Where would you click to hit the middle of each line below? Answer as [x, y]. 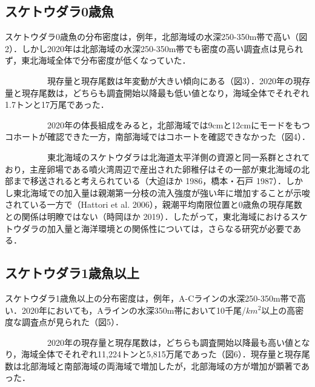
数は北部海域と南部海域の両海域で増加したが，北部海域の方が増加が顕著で [153, 365]
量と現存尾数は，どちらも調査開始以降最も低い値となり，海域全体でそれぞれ [157, 92]
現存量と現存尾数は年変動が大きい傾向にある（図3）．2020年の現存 [178, 80]
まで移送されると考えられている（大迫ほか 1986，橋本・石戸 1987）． [149, 181]
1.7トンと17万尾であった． [57, 104]
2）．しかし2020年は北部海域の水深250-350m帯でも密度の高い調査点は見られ [154, 48]
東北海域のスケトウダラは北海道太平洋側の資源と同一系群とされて [178, 157]
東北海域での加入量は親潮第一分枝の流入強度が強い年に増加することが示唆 [161, 192]
